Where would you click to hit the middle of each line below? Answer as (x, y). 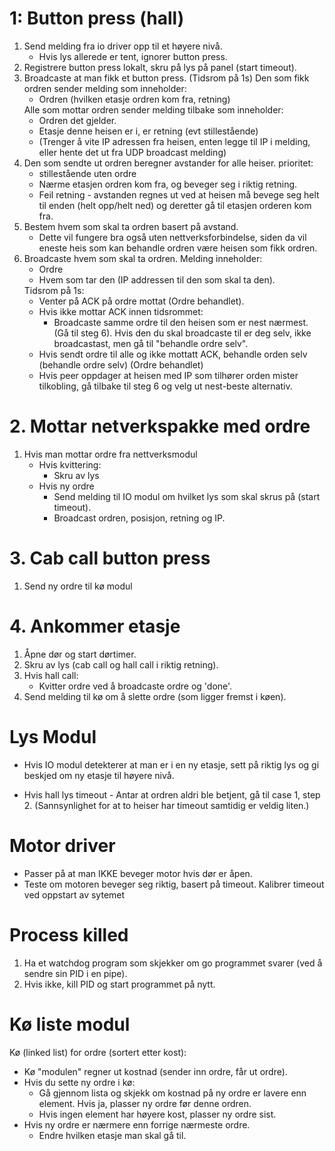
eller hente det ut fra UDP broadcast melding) (132, 152)
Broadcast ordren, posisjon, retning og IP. (139, 518)
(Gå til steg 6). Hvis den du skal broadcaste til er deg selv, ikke (182, 333)
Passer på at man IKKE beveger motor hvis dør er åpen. (138, 873)
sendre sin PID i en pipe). (75, 973)
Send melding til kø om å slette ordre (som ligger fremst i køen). (155, 696)
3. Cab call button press (110, 558)
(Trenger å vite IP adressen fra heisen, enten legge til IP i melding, (174, 141)
